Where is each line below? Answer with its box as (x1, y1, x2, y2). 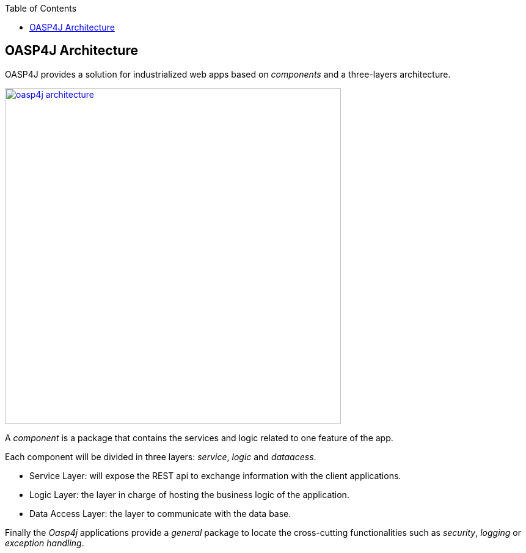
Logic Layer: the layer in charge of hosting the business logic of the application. (29, 489, 349, 500)
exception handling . (5, 537, 84, 548)
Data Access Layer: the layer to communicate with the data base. (29, 508, 291, 519)
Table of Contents (5, 3, 77, 13)
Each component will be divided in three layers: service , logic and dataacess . (5, 451, 316, 462)
